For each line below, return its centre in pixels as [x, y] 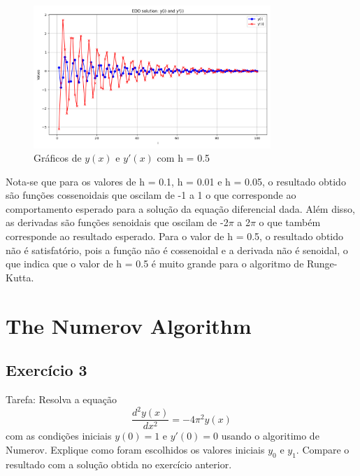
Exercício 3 [46, 370]
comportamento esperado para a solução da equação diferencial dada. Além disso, [180, 208]
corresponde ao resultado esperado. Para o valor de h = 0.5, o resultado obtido [175, 236]
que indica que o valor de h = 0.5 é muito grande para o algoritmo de [155, 264]
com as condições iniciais [59, 436]
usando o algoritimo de [270, 436]
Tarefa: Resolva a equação [61, 399]
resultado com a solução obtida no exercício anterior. [119, 464]
